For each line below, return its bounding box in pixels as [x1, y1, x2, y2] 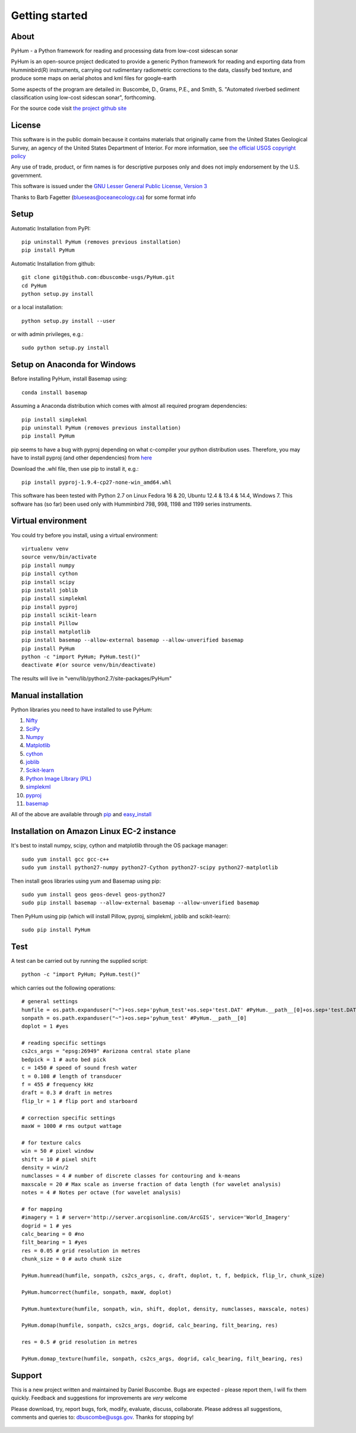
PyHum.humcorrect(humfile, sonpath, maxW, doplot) [21, 1289, 172, 1295]
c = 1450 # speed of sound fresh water [21, 1064, 138, 1071]
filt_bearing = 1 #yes [21, 1239, 88, 1246]
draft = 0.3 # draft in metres [21, 1089, 113, 1096]
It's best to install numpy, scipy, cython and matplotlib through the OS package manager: [11, 842, 228, 849]
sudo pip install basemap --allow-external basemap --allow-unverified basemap [21, 899, 259, 906]
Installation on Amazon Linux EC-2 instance [11, 826, 176, 836]
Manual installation [11, 690, 84, 700]
